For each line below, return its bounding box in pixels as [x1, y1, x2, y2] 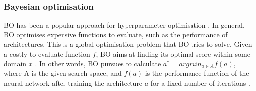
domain [4, 58, 27, 68]
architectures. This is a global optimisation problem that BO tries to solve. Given [4, 39, 252, 49]
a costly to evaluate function [4, 49, 90, 59]
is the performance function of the [145, 68, 249, 78]
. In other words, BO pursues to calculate [35, 58, 161, 68]
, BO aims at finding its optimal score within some [96, 49, 250, 59]
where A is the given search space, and [4, 68, 122, 78]
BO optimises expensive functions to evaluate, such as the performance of [4, 29, 228, 39]
